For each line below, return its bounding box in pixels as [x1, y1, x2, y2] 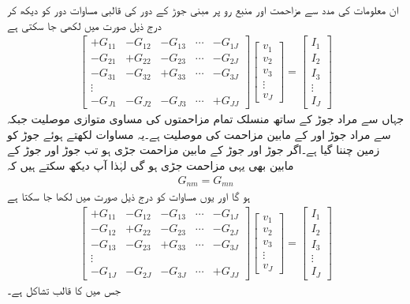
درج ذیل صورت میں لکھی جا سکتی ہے [7, 17, 162, 33]
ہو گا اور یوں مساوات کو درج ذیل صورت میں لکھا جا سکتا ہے [7, 188, 251, 205]
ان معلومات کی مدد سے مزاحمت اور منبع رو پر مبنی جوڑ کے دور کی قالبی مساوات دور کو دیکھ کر [7, 2, 399, 17]
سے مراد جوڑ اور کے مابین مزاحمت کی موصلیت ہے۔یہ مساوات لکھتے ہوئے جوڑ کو [7, 126, 391, 142]
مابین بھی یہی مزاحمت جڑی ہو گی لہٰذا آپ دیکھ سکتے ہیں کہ [7, 156, 294, 173]
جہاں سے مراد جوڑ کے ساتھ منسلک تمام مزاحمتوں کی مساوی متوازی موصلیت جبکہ [7, 111, 404, 127]
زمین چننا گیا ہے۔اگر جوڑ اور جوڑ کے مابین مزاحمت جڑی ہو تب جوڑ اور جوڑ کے [7, 141, 380, 158]
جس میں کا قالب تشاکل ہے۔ [7, 281, 121, 298]
